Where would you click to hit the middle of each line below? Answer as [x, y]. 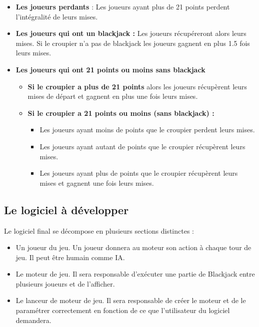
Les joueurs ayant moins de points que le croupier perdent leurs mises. [147, 130]
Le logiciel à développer [66, 209]
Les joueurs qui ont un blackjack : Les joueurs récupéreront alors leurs [131, 33]
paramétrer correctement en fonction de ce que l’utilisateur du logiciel [123, 310]
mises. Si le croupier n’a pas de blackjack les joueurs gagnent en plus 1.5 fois [133, 43]
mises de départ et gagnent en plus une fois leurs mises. [113, 96]
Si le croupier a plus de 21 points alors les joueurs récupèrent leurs [137, 86]
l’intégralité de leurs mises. [57, 16]
